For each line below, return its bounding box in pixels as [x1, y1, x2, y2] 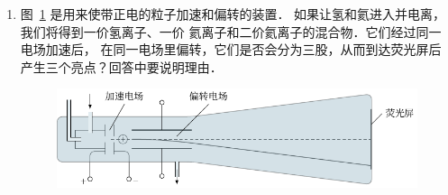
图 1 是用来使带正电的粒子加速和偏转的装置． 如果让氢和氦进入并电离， [20, 5, 446, 23]
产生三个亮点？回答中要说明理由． [20, 57, 223, 76]
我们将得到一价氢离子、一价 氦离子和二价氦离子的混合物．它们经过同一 [20, 22, 442, 41]
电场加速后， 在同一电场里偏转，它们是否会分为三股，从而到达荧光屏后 [20, 40, 442, 59]
